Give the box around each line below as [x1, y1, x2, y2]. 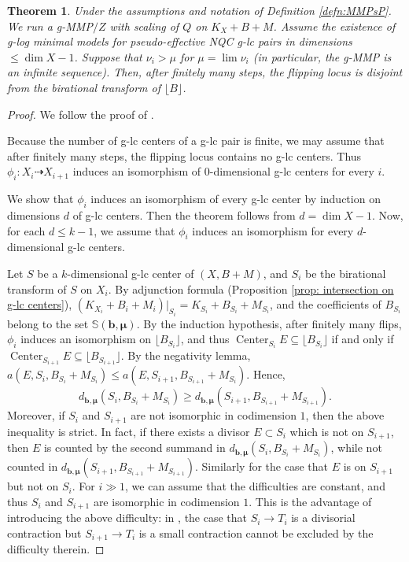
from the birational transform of [7, 79, 161, 95]
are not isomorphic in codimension [131, 407, 297, 423]
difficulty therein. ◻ [7, 541, 105, 557]
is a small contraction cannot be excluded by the [138, 524, 374, 541]
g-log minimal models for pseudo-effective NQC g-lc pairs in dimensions [7, 33, 352, 50]
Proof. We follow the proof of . [7, 105, 154, 122]
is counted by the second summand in [43, 439, 226, 456]
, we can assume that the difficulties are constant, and [125, 478, 385, 494]
